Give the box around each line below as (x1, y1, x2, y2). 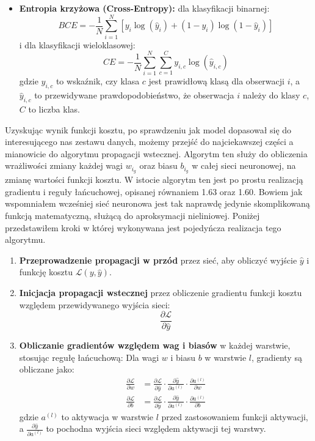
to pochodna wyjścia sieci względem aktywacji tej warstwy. (46, 422, 266, 435)
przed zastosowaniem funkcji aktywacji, (161, 410, 308, 423)
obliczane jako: (19, 363, 74, 376)
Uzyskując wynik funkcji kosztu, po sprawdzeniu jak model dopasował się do (5, 123, 292, 136)
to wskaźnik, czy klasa (56, 75, 140, 87)
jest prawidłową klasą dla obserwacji (148, 75, 284, 87)
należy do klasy (242, 89, 300, 102)
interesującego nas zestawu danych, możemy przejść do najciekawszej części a (5, 135, 294, 148)
